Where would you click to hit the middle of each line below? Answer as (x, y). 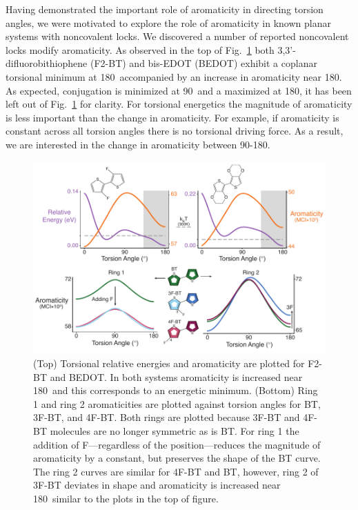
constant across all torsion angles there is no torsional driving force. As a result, (175, 131)
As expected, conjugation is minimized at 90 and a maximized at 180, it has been (179, 90)
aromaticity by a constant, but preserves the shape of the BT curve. (177, 458)
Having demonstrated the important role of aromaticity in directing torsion (165, 9)
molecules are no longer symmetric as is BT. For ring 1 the (175, 431)
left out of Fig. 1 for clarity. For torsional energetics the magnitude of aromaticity (179, 104)
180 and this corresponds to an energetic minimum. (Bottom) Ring (176, 390)
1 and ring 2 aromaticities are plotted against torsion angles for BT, (177, 403)
